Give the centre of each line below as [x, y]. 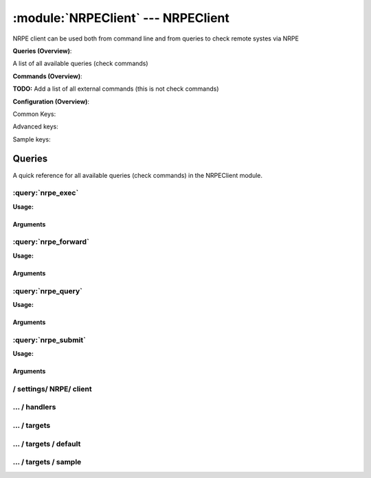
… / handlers [34, 407]
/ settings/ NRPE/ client [52, 389]
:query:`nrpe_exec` [46, 193]
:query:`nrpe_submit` [49, 340]
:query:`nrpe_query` [47, 291]
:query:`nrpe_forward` [51, 242]
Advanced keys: [35, 126]
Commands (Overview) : [47, 76]
